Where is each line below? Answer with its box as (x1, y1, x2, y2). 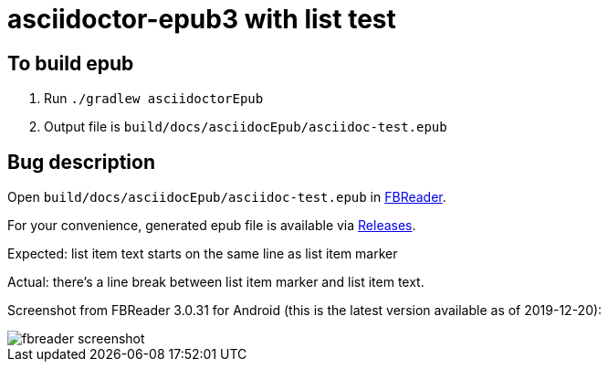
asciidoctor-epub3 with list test (7, 4, 396, 35)
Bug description (7, 150, 155, 174)
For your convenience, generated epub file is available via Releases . (7, 217, 416, 234)
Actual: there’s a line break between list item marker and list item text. (7, 274, 425, 290)
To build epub (7, 51, 134, 75)
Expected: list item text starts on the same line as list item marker (7, 246, 398, 262)
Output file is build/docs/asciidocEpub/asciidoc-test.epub (44, 119, 447, 135)
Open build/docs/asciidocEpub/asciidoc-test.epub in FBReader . (7, 189, 446, 206)
